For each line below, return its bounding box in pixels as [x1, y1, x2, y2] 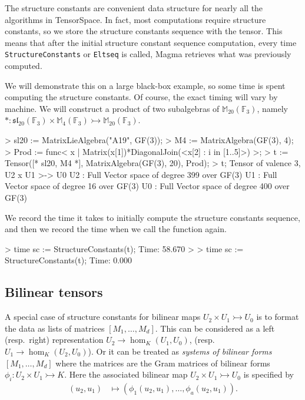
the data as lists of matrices [5, 322, 105, 334]
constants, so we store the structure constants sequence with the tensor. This [5, 25, 283, 37]
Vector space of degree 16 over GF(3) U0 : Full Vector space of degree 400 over [5, 180, 290, 192]
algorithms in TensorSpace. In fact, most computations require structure [5, 13, 266, 25]
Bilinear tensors [5, 283, 103, 301]
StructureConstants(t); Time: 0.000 [5, 254, 132, 266]
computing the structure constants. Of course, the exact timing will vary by [5, 91, 278, 103]
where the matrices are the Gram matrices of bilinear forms [55, 356, 270, 369]
